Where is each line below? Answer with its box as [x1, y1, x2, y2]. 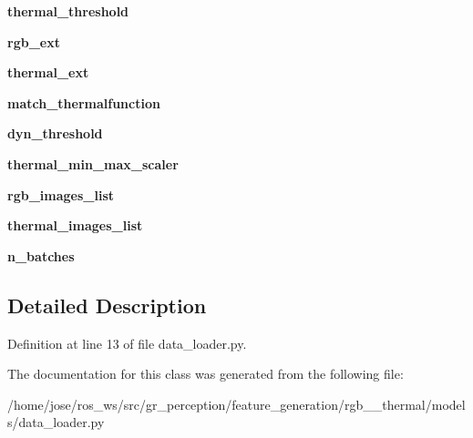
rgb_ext [7, 32, 60, 51]
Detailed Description [7, 290, 207, 319]
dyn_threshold [7, 124, 103, 143]
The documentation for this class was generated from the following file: [7, 364, 404, 383]
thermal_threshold [7, 2, 129, 20]
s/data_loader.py [7, 413, 105, 432]
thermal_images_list [7, 216, 143, 235]
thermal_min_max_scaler [7, 154, 179, 173]
